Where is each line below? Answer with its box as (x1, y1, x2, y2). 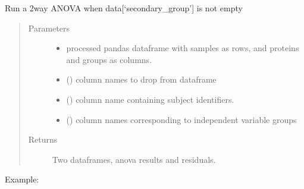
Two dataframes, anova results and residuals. (52, 153, 216, 165)
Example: (5, 173, 39, 185)
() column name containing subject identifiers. (66, 93, 234, 105)
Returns (28, 133, 58, 146)
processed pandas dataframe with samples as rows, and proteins (66, 42, 299, 54)
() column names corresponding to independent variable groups (66, 113, 297, 125)
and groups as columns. (66, 53, 152, 65)
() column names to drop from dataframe (66, 73, 217, 86)
